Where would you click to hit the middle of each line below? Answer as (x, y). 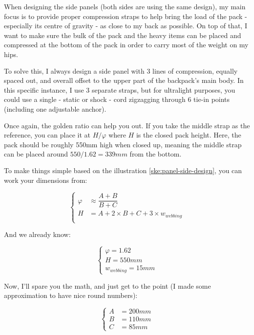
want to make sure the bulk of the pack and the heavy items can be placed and (123, 35)
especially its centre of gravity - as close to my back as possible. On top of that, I (126, 26)
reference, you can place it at (47, 135)
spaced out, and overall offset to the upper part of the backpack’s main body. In (124, 80)
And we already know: (37, 234)
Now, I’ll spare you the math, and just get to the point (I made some (107, 286)
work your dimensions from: (46, 180)
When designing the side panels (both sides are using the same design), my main (125, 6)
